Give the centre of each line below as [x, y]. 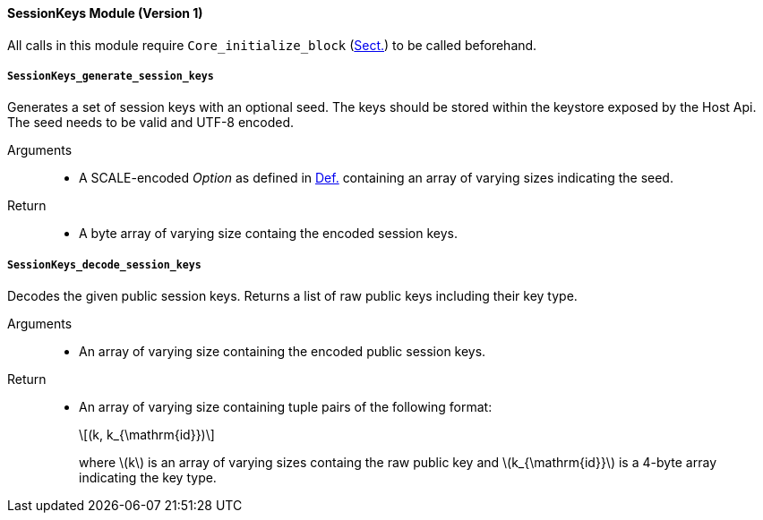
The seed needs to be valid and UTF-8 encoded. [151, 123]
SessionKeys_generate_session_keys [111, 76]
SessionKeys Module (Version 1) [105, 13]
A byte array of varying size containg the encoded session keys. [268, 234]
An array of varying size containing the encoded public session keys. [283, 352]
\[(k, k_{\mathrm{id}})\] [147, 435]
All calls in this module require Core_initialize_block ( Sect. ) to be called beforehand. [272, 45]
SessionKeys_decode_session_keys [104, 264]
